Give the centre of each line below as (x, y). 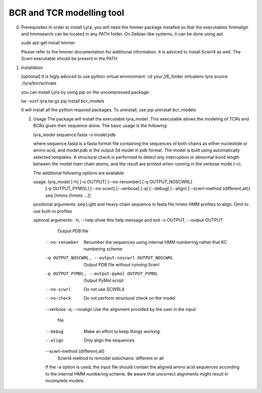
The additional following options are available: (79, 173)
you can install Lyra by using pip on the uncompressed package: (85, 92)
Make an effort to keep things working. (122, 331)
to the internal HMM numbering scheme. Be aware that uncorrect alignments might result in (137, 374)
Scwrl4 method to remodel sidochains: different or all (111, 358)
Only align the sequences (109, 340)
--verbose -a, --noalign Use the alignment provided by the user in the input (121, 309)
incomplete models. (65, 380)
